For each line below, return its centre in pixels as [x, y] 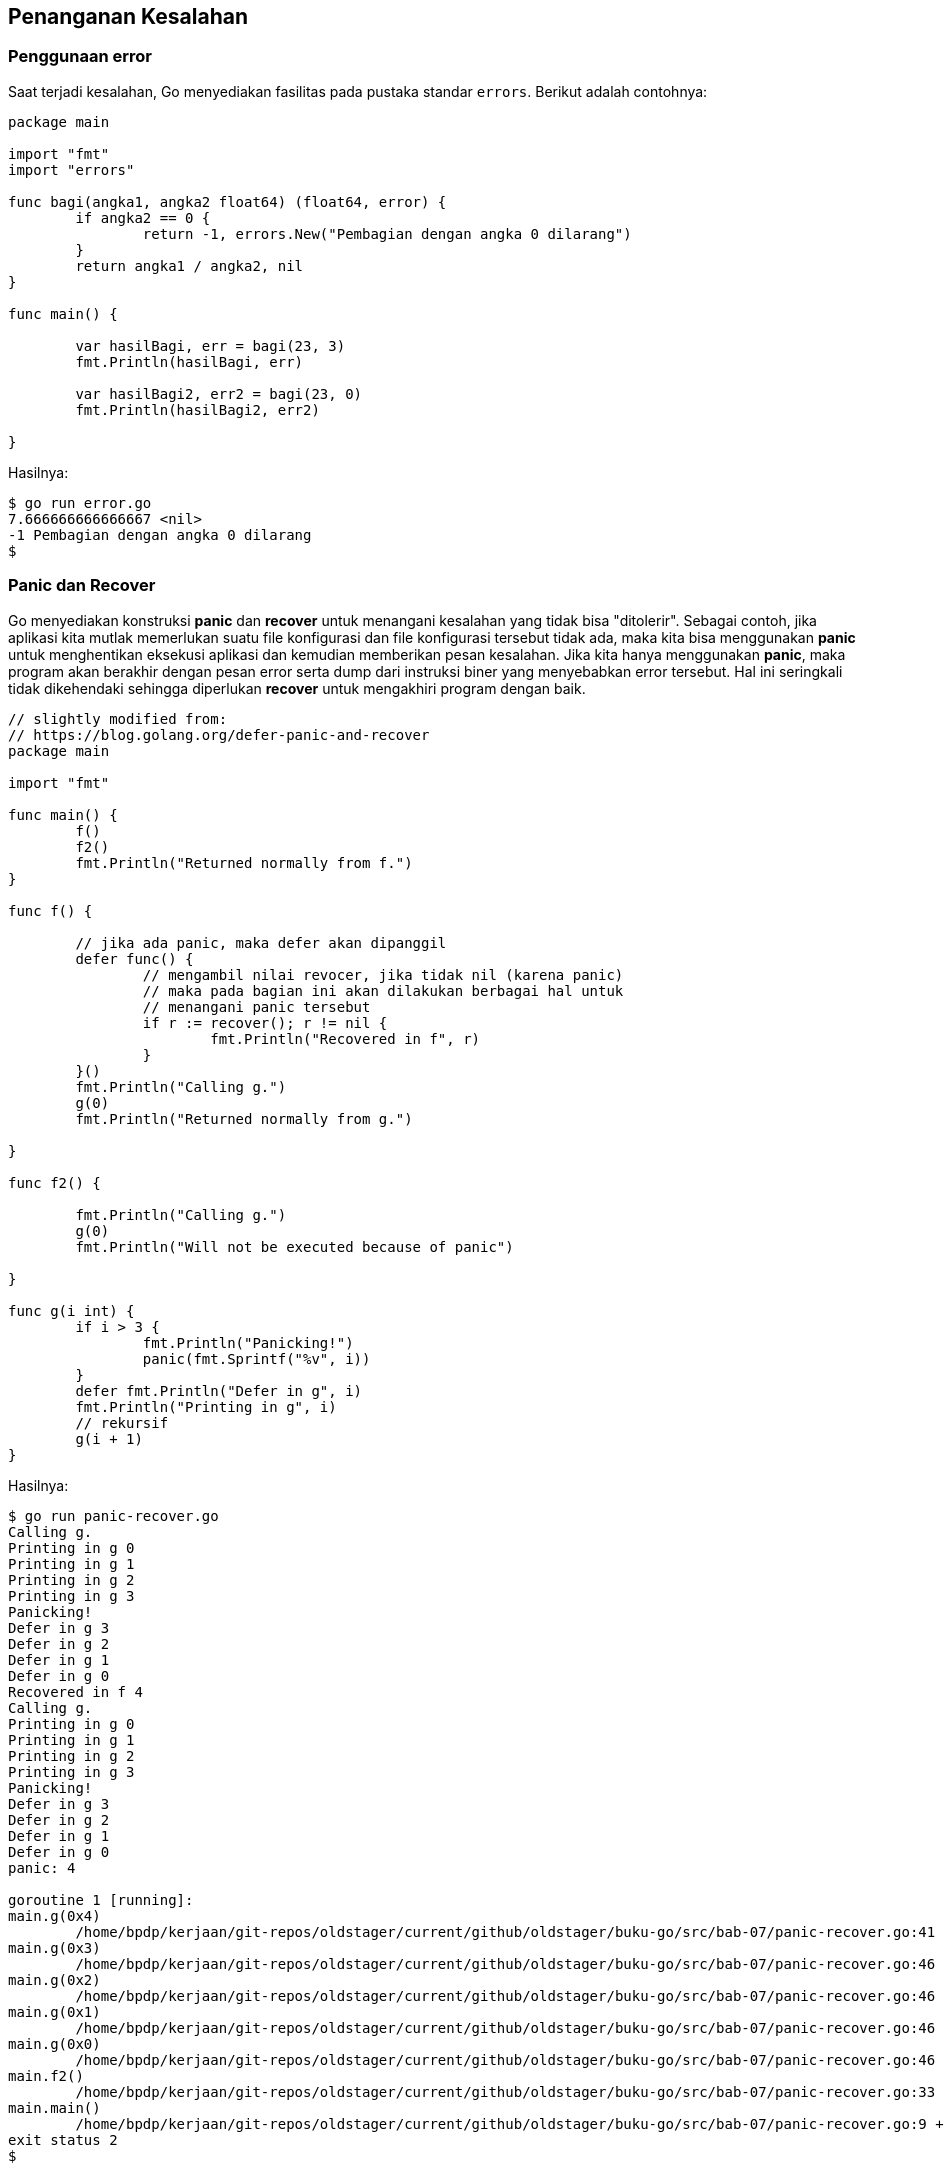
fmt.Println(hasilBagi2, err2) [197, 409]
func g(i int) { [71, 1310]
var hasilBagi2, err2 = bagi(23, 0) [219, 393]
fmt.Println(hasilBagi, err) [189, 361]
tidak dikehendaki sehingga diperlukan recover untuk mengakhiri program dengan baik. [297, 688]
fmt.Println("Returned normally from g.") [244, 1118]
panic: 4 [42, 1867]
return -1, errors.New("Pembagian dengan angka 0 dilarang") [387, 233]
